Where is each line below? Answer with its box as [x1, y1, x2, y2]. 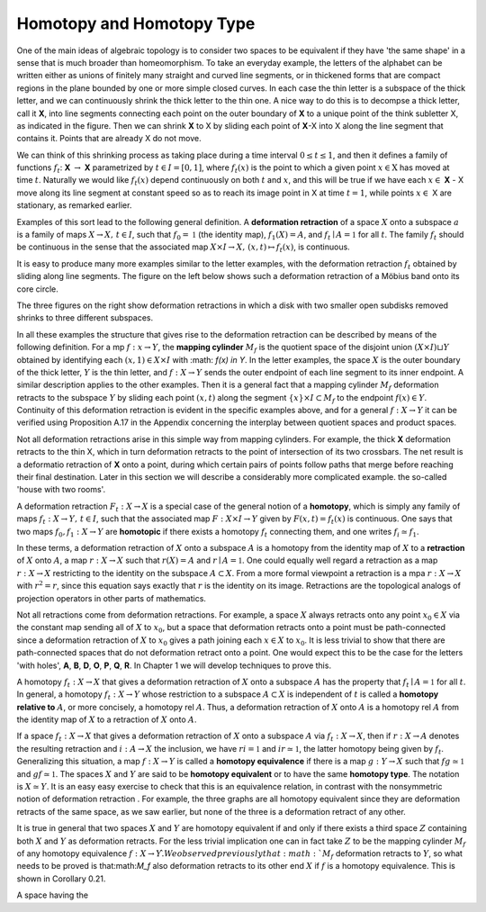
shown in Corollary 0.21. [16, 873, 106, 884]
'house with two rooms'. [16, 484, 106, 495]
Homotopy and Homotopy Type [16, 14, 256, 33]
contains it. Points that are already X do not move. [16, 133, 202, 144]
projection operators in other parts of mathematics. [16, 592, 207, 603]
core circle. [16, 284, 58, 294]
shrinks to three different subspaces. [16, 312, 153, 323]
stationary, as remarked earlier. [16, 200, 132, 211]
